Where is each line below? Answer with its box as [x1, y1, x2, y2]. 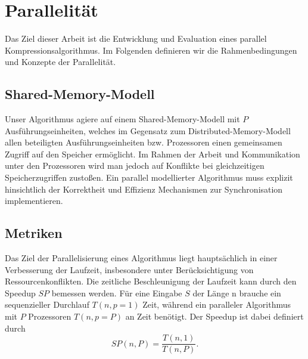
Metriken [5, 224, 63, 242]
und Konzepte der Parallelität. [5, 55, 116, 68]
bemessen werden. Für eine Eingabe [51, 286, 182, 299]
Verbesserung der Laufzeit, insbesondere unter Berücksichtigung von [5, 263, 254, 276]
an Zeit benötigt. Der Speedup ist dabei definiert [125, 310, 304, 323]
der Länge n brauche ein [192, 286, 281, 299]
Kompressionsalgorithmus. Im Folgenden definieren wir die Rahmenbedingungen [5, 44, 297, 56]
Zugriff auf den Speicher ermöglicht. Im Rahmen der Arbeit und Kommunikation [5, 147, 300, 160]
